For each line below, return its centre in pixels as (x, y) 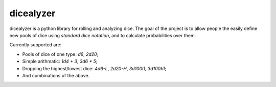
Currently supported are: (36, 45)
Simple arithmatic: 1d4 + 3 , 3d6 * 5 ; (60, 62)
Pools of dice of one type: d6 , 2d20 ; (60, 54)
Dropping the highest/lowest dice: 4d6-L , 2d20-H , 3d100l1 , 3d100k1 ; (94, 68)
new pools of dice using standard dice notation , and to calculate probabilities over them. (103, 35)
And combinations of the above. (56, 75)
